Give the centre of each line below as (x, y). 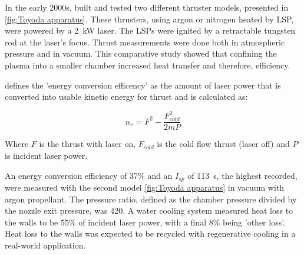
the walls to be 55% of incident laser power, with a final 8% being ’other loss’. (145, 222)
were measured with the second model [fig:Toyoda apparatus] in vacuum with (145, 187)
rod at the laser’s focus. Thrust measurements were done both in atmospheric (145, 42)
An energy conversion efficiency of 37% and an (89, 175)
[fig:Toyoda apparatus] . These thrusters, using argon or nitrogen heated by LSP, (149, 19)
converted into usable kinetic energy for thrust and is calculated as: (126, 97)
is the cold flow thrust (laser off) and (223, 144)
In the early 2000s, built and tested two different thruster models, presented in (147, 7)
